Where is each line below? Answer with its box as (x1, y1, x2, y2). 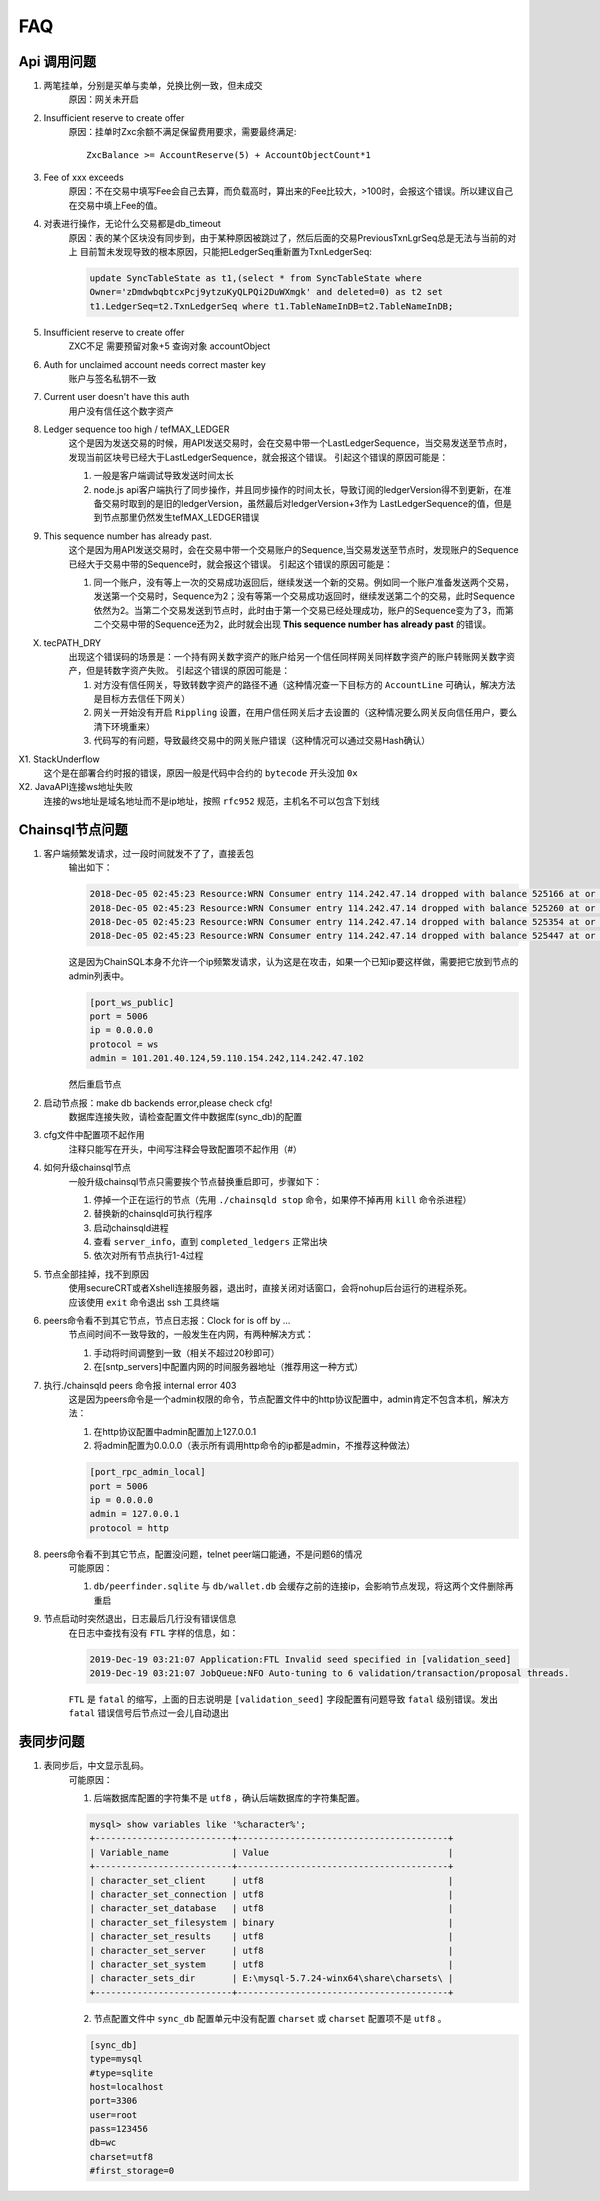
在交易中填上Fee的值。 (68, 199, 164, 211)
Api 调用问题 (18, 53, 97, 70)
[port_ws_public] (89, 996, 175, 1008)
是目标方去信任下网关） (93, 693, 190, 705)
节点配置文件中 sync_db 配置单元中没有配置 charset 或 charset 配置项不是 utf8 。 (93, 2012, 447, 2024)
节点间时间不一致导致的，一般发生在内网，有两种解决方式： (68, 1328, 314, 1340)
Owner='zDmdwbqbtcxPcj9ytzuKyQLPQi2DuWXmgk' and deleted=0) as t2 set (89, 286, 444, 298)
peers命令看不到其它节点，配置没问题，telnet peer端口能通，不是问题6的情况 (43, 1548, 363, 1560)
